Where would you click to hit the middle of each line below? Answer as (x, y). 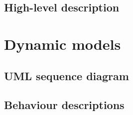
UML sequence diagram (66, 75)
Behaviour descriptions (64, 105)
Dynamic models (63, 44)
